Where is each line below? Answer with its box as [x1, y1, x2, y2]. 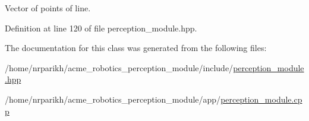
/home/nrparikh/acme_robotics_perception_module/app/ [5, 93, 221, 105]
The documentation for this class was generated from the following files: [5, 42, 267, 54]
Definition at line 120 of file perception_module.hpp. [5, 21, 197, 34]
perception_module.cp [220, 93, 302, 105]
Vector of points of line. [5, 2, 91, 14]
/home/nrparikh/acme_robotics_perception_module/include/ [5, 61, 234, 74]
